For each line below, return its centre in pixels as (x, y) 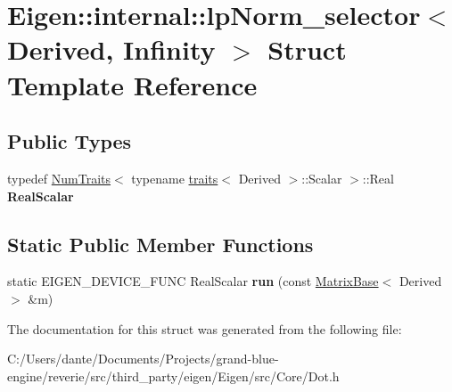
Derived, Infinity (111, 49)
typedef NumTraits (59, 178)
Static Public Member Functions (160, 244)
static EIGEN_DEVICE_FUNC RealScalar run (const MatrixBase (193, 281)
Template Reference (132, 84)
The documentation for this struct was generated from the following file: (205, 328)
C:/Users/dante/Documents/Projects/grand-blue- (143, 359)
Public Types (70, 141)
